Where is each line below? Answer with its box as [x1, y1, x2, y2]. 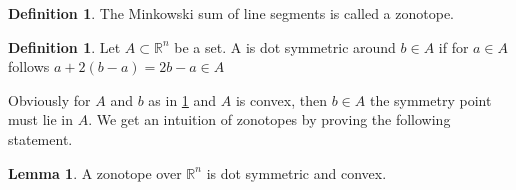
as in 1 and [148, 89, 217, 110]
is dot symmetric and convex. [206, 162, 387, 183]
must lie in [8, 109, 74, 130]
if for [438, 36, 469, 57]
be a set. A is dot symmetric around [174, 36, 396, 57]
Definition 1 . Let [8, 36, 121, 57]
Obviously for [8, 89, 91, 110]
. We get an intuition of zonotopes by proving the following [88, 109, 451, 130]
